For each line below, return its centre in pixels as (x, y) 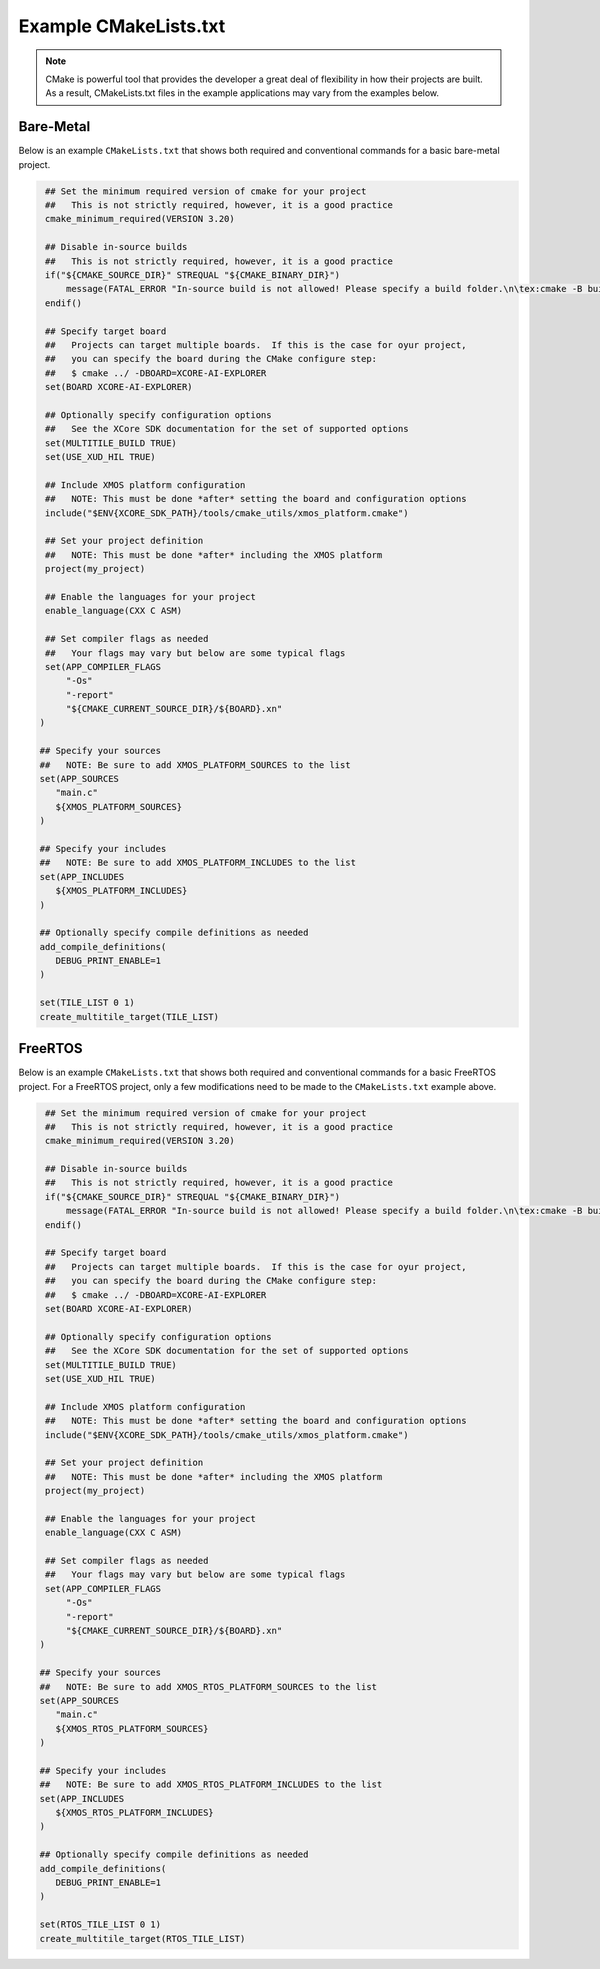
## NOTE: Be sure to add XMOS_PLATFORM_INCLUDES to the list (198, 863)
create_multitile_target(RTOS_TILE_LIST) (142, 1938)
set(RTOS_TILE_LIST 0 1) (100, 1924)
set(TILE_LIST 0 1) (87, 1003)
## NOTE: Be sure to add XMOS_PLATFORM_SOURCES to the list (195, 764)
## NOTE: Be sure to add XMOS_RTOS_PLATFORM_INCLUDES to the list (211, 1784)
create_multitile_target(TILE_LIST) (129, 1016)
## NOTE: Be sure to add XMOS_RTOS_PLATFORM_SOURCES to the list (208, 1686)
